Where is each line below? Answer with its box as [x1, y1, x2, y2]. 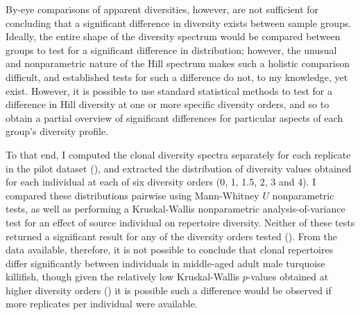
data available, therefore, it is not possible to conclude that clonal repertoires [6, 242, 334, 257]
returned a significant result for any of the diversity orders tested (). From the [6, 228, 338, 243]
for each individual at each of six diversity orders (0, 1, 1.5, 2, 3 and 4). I [6, 174, 316, 189]
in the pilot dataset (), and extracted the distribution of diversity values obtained [6, 161, 352, 175]
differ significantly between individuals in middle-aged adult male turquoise [6, 255, 325, 270]
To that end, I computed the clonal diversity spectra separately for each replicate [6, 147, 351, 161]
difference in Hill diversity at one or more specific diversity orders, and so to [6, 97, 329, 111]
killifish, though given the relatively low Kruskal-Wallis [6, 269, 240, 284]
